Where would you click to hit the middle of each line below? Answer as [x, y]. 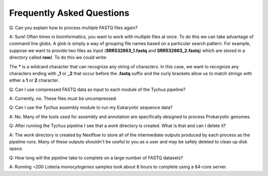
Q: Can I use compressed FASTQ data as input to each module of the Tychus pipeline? [97, 89]
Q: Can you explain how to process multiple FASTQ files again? [73, 28]
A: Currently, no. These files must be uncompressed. [63, 98]
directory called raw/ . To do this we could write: [58, 57]
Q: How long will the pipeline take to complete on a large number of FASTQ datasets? [96, 158]
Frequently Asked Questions [69, 13]
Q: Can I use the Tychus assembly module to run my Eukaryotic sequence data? [91, 108]
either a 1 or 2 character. [34, 80]
